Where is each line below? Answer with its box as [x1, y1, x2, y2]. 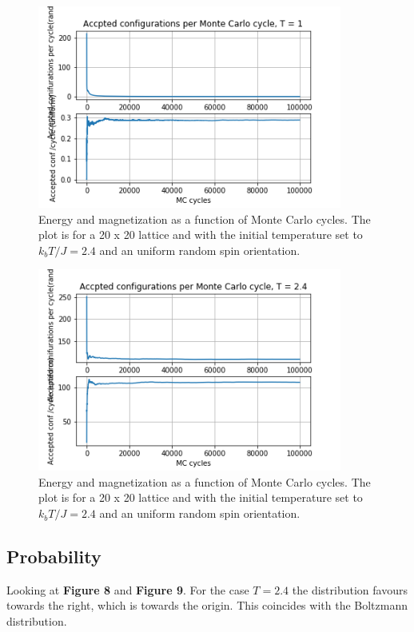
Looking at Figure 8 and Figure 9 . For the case [6, 581, 249, 598]
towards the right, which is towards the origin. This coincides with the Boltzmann [6, 597, 408, 614]
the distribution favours [292, 581, 408, 598]
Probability [6, 544, 102, 569]
